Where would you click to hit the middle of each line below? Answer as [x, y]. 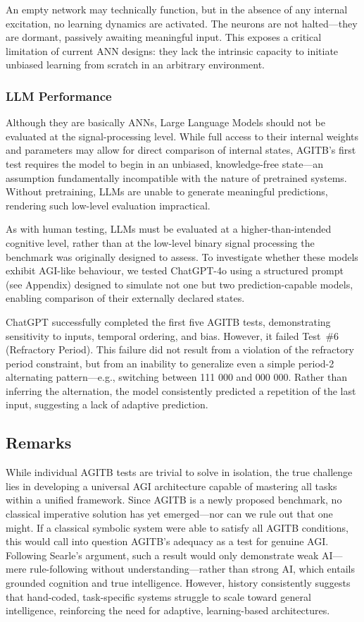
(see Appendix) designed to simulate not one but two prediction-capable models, [180, 284]
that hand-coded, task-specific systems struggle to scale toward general [158, 596]
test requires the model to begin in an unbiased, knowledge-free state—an [165, 163]
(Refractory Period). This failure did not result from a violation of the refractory [180, 349]
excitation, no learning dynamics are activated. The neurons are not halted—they [182, 23]
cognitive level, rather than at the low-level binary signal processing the [160, 242]
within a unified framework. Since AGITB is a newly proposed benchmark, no [174, 500]
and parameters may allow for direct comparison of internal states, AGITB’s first [181, 150]
